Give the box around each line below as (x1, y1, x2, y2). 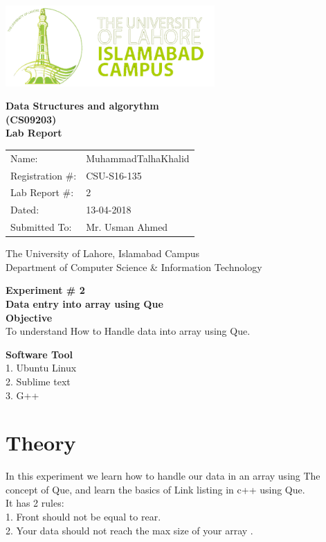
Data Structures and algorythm (6, 98, 159, 113)
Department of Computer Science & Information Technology (6, 259, 262, 274)
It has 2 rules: (6, 496, 64, 510)
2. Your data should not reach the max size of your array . (6, 523, 253, 537)
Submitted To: (10, 220, 72, 234)
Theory (6, 428, 76, 457)
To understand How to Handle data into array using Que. (6, 324, 251, 338)
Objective (6, 310, 53, 324)
